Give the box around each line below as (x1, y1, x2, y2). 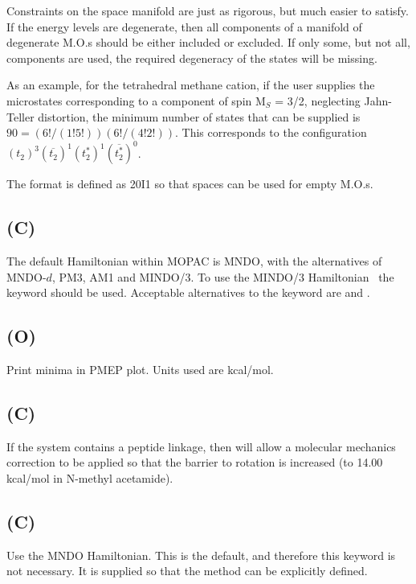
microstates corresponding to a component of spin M (6, 92, 266, 109)
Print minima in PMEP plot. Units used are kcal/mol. (6, 361, 274, 378)
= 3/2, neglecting (275, 92, 361, 109)
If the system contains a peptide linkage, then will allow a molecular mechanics (6, 438, 396, 454)
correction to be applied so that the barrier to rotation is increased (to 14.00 (6, 454, 383, 471)
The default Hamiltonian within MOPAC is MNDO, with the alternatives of (6, 253, 382, 269)
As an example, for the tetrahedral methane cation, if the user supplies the (6, 76, 375, 93)
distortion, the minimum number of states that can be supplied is (38, 108, 361, 125)
